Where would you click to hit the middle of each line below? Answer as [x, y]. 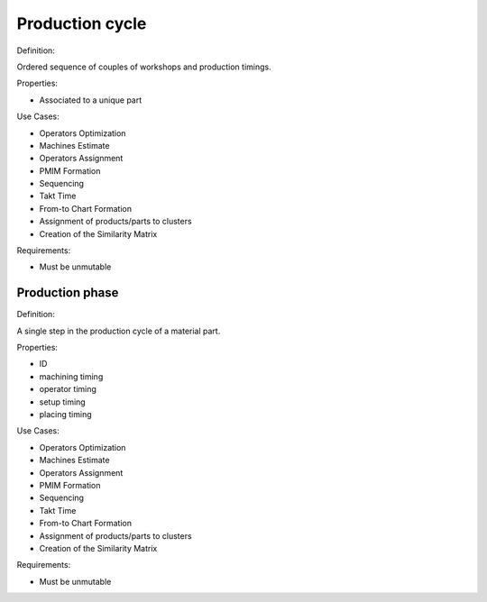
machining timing [71, 376]
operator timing [68, 389]
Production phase [68, 293]
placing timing [65, 415]
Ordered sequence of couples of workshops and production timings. [144, 67]
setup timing [62, 402]
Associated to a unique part [91, 100]
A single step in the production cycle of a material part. [119, 331]
